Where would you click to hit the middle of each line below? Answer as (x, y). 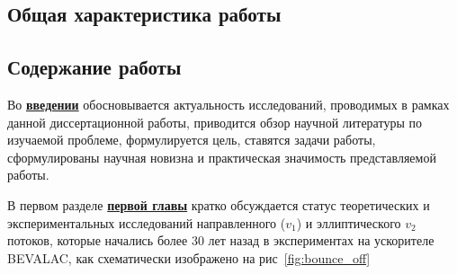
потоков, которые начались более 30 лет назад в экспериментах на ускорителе (221, 240)
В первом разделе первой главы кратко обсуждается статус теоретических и (219, 204)
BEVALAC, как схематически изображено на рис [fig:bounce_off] (189, 257)
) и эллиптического (349, 222)
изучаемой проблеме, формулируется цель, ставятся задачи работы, (192, 140)
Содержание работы (94, 67)
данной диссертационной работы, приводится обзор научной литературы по (215, 122)
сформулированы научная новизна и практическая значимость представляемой (222, 157)
